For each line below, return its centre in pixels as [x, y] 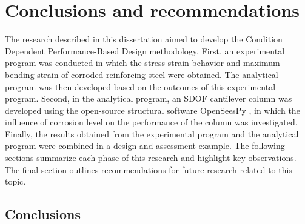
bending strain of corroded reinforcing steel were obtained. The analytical [142, 74]
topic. [15, 181]
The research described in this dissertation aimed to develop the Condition [144, 39]
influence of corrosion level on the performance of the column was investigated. [151, 122]
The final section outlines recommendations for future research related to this [149, 169]
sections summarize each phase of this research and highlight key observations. [151, 158]
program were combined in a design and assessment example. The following [145, 146]
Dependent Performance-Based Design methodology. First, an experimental [145, 51]
